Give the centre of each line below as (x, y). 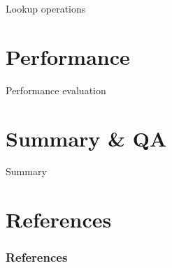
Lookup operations (46, 8)
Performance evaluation (56, 90)
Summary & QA (86, 138)
